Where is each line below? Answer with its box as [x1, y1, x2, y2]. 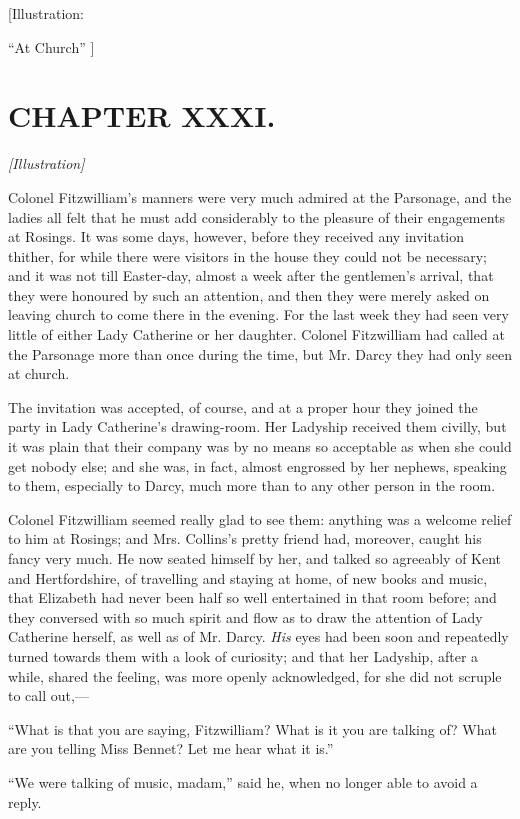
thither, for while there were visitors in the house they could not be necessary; [8, 245, 487, 266]
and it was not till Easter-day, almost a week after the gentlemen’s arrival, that [8, 265, 494, 286]
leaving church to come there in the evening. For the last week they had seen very [8, 304, 509, 325]
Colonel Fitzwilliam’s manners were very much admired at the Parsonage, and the [8, 186, 512, 207]
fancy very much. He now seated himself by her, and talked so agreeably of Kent [8, 548, 502, 568]
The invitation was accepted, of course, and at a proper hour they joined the [8, 396, 478, 417]
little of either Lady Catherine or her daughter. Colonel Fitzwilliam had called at [8, 324, 505, 345]
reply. [8, 791, 42, 812]
